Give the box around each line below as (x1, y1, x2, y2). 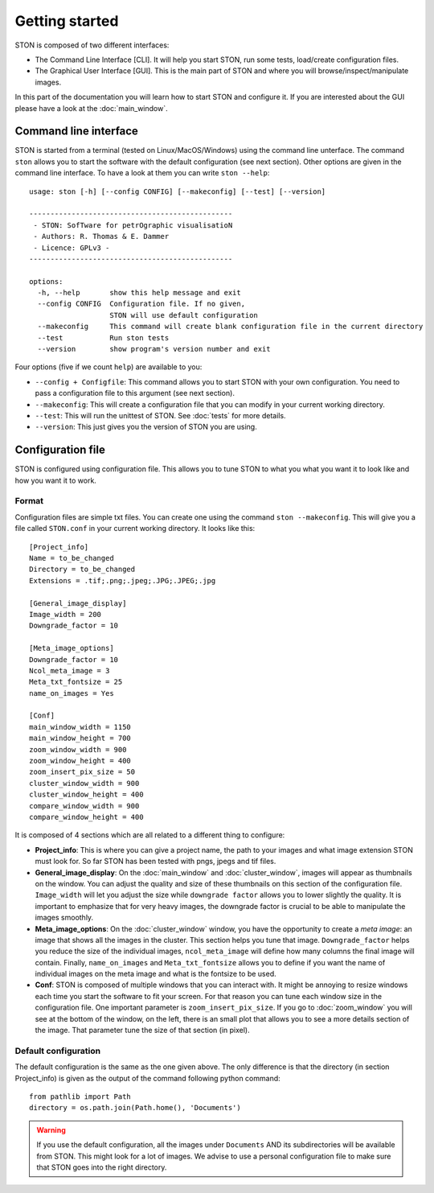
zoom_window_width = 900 (29, 745, 127, 754)
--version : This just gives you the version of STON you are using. (35, 422, 257, 432)
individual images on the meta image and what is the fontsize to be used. (35, 969, 276, 979)
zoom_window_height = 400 (29, 756, 132, 766)
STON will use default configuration (109, 311, 259, 319)
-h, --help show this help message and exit (37, 288, 241, 298)
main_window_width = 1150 (29, 722, 132, 731)
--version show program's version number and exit (37, 344, 271, 354)
